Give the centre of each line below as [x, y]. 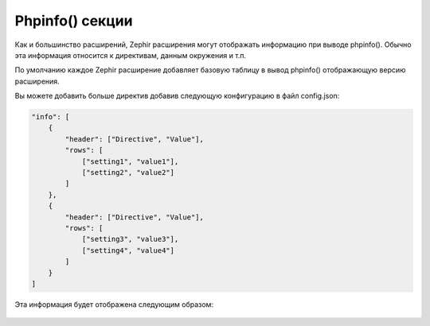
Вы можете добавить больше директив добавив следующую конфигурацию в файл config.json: [177, 96]
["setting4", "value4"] [128, 250]
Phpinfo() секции [74, 21]
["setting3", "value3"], [130, 239]
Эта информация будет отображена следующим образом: [114, 304]
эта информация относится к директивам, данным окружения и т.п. [131, 55]
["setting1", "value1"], [130, 161]
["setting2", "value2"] [128, 173]
